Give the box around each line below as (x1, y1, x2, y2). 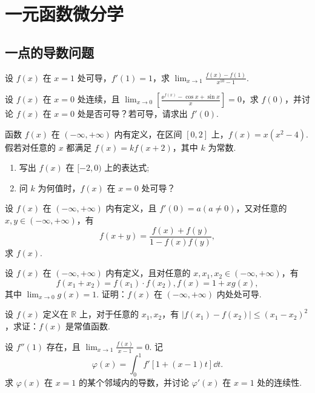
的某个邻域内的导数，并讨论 (78, 376, 189, 389)
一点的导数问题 (5, 42, 94, 61)
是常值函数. (65, 320, 110, 332)
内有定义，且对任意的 (105, 266, 191, 279)
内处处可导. (216, 287, 262, 300)
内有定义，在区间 (114, 127, 182, 140)
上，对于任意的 (79, 308, 139, 320)
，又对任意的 (236, 202, 287, 214)
